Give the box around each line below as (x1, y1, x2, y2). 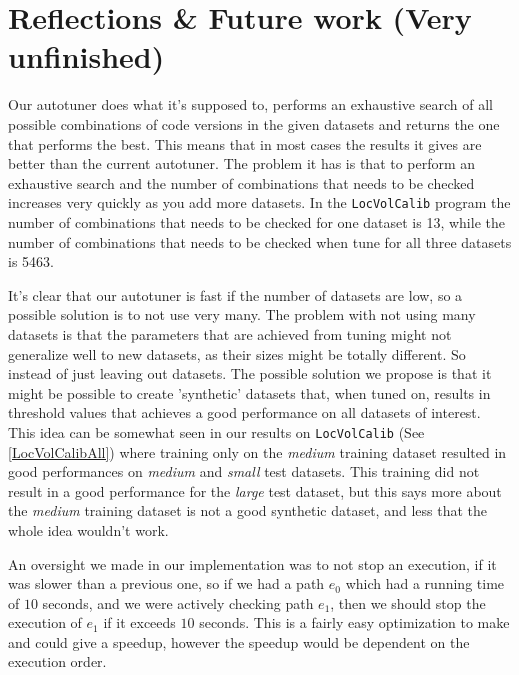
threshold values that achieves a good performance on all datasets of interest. (8, 402, 481, 423)
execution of (8, 612, 82, 633)
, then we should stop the (330, 592, 486, 613)
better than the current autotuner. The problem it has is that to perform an (8, 153, 476, 174)
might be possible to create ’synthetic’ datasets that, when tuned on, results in (8, 382, 491, 403)
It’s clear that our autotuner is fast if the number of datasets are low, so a (8, 284, 463, 305)
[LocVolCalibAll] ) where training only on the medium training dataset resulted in (8, 441, 507, 462)
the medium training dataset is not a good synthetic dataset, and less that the (8, 500, 487, 521)
